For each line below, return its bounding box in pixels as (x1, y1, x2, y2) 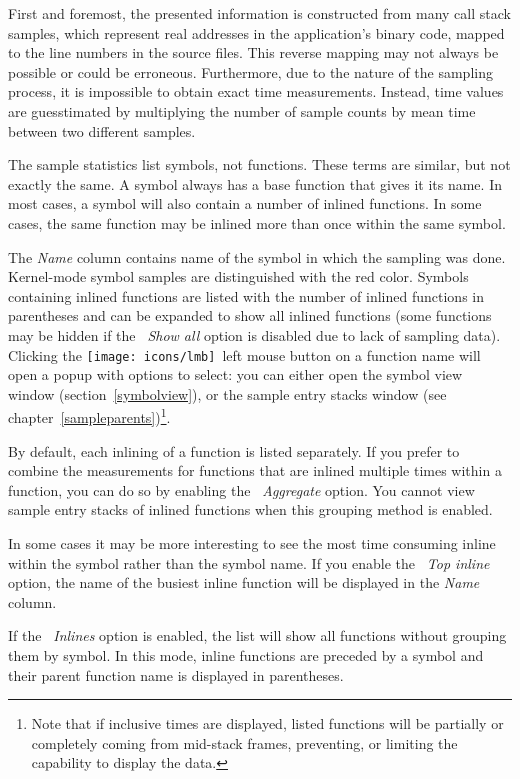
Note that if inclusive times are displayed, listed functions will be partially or (31, 713, 504, 734)
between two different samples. (8, 120, 196, 141)
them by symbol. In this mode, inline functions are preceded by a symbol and (8, 644, 484, 665)
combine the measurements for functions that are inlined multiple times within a (8, 460, 502, 481)
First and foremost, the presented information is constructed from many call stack (8, 3, 511, 23)
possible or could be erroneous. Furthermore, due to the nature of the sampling (8, 61, 493, 82)
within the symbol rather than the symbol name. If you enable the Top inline (8, 552, 490, 573)
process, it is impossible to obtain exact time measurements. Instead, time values (8, 81, 504, 102)
